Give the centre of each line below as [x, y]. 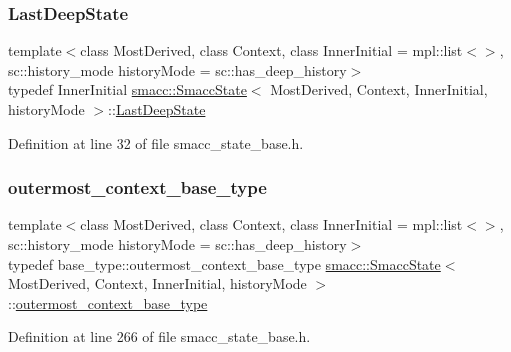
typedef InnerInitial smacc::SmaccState [127, 89]
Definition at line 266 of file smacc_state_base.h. [159, 336]
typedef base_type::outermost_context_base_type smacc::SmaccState [224, 263]
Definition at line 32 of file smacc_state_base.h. [156, 142]
